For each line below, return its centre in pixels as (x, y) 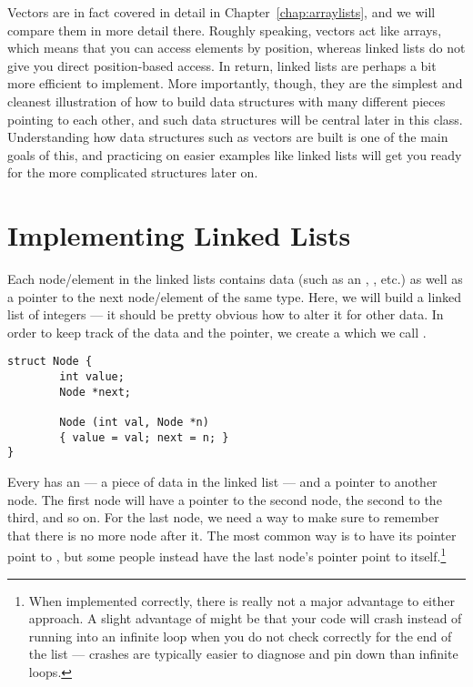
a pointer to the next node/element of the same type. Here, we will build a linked (235, 296)
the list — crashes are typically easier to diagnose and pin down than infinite (243, 654)
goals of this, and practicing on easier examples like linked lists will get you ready (235, 154)
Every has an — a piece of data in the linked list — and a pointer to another (222, 482)
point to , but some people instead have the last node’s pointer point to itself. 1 (227, 555)
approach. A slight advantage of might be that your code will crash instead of (245, 618)
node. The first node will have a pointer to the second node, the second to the (225, 499)
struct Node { (50, 362)
